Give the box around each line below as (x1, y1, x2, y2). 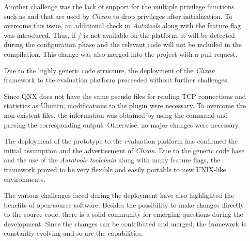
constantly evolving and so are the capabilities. (4, 228, 143, 238)
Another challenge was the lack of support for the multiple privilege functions (4, 1, 234, 11)
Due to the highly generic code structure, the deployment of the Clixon (4, 65, 215, 75)
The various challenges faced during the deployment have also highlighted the (4, 190, 234, 200)
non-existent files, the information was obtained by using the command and (4, 110, 228, 120)
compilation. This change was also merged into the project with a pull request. (4, 48, 237, 59)
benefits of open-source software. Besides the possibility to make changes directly (4, 199, 244, 209)
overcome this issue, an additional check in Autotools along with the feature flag (4, 20, 241, 31)
